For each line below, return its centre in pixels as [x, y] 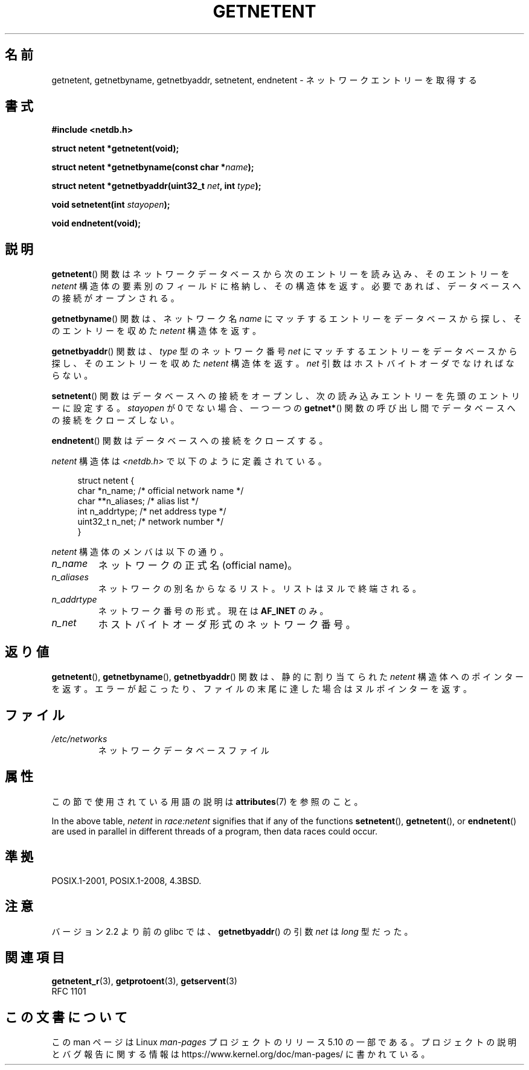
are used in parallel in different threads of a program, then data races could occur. [215, 831]
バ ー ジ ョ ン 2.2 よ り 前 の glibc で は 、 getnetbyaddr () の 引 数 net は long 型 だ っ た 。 [232, 931]
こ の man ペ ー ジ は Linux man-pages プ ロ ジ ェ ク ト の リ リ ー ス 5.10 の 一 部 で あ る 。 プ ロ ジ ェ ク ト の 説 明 [284, 1042]
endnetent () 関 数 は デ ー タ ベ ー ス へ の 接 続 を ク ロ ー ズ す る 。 [190, 441]
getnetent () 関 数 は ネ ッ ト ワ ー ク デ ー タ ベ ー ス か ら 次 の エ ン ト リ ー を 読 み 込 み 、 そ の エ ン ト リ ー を [281, 274]
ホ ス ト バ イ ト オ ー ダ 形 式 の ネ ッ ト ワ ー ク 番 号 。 [227, 625]
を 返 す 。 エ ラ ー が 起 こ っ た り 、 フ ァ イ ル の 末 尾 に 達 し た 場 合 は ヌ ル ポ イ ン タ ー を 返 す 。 [262, 689]
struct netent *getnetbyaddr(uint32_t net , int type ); [156, 186]
